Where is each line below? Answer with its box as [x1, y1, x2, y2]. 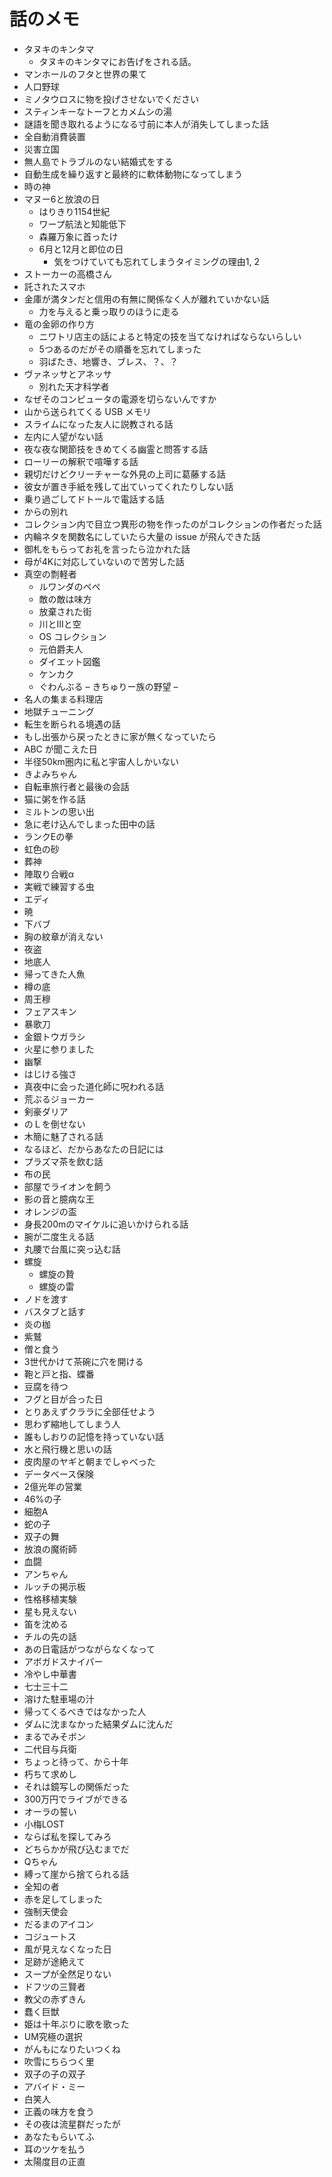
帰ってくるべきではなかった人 [23, 1705, 147, 1717]
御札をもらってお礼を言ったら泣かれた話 [23, 543, 191, 555]
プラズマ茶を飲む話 [23, 1155, 104, 1167]
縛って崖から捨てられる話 [23, 1868, 130, 1880]
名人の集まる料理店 [23, 693, 104, 705]
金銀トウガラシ [23, 1030, 86, 1042]
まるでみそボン [23, 1730, 86, 1742]
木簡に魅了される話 [23, 1130, 104, 1142]
